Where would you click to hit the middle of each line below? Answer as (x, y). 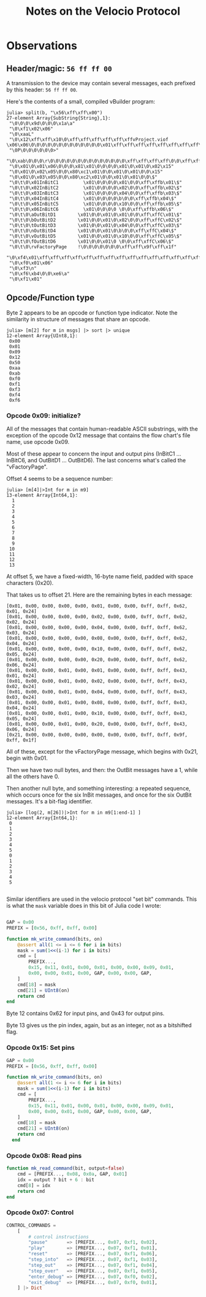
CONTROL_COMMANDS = (31, 1225)
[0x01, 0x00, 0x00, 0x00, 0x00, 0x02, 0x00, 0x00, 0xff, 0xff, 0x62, (97, 617)
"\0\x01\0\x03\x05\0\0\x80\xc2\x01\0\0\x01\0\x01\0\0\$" (83, 177)
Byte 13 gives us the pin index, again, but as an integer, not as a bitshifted (99, 1025)
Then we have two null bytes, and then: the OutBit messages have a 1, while (102, 770)
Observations (42, 46)
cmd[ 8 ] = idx (34, 1185)
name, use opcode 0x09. (38, 442)
